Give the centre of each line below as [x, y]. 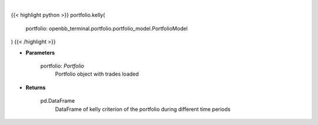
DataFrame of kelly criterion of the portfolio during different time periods [143, 109]
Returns [36, 87]
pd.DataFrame [58, 101]
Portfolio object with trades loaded [97, 74]
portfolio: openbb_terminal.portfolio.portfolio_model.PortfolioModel [107, 28]
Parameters [40, 52]
